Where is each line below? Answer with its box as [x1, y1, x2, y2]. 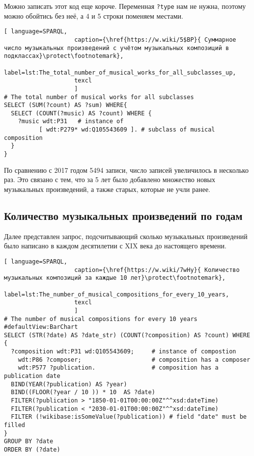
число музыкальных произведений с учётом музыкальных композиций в [4, 44, 229, 52]
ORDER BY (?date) [4, 446, 60, 454]
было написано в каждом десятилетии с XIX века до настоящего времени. [4, 241, 226, 251]
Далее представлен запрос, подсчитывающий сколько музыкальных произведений [4, 231, 248, 241]
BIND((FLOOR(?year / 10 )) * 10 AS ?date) [11, 389, 155, 396]
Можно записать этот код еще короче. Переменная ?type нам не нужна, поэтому [4, 1, 246, 11]
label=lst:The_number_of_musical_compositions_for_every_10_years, [4, 291, 229, 298]
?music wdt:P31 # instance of [18, 118, 124, 125]
